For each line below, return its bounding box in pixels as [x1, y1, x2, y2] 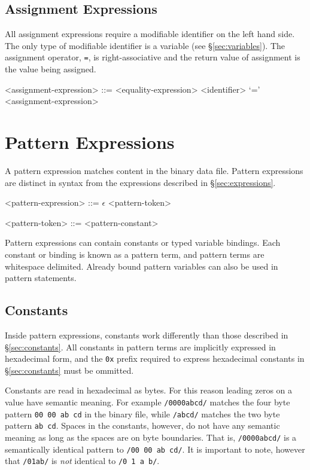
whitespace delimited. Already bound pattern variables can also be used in [5, 260, 278, 272]
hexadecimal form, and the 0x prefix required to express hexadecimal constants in [5, 352, 305, 365]
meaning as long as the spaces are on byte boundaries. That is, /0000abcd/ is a [5, 431, 297, 443]
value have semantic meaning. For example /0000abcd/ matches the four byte [5, 395, 290, 408]
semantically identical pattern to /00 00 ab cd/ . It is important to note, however [5, 442, 305, 455]
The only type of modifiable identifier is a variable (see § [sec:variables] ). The [5, 39, 285, 51]
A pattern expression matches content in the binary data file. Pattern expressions [5, 164, 303, 176]
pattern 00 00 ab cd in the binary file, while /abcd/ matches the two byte [5, 407, 280, 420]
